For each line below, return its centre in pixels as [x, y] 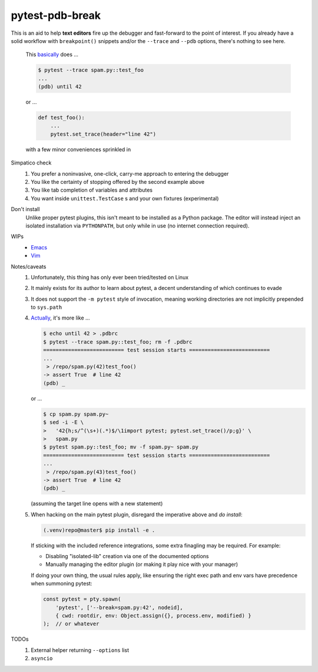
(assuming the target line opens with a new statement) [97, 503]
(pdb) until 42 [60, 87]
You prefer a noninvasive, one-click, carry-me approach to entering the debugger [130, 173]
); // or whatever [71, 624]
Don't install [25, 209]
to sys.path [47, 307]
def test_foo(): [62, 118]
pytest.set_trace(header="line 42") [103, 134]
